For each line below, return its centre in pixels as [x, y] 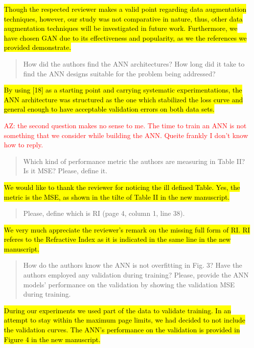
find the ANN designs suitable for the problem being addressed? [119, 73]
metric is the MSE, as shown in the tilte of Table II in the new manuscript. [117, 197]
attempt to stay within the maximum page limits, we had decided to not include [125, 320]
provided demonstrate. [38, 47]
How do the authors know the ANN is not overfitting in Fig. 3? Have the [133, 265]
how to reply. [23, 145]
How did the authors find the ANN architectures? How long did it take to [134, 63]
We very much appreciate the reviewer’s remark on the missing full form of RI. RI [127, 229]
